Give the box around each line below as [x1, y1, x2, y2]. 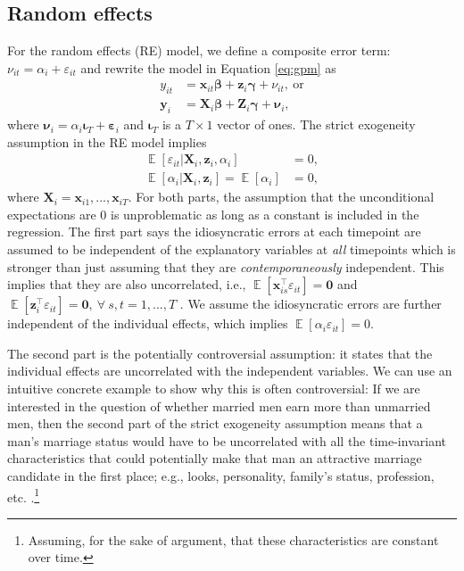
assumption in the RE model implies [7, 132, 207, 151]
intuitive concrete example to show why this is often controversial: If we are [7, 379, 420, 398]
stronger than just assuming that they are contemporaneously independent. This [7, 257, 444, 276]
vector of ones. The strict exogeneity [217, 115, 416, 134]
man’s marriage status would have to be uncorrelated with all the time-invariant [7, 431, 446, 450]
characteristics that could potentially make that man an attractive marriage [7, 449, 422, 468]
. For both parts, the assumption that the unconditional [128, 187, 435, 206]
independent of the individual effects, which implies [7, 314, 288, 333]
